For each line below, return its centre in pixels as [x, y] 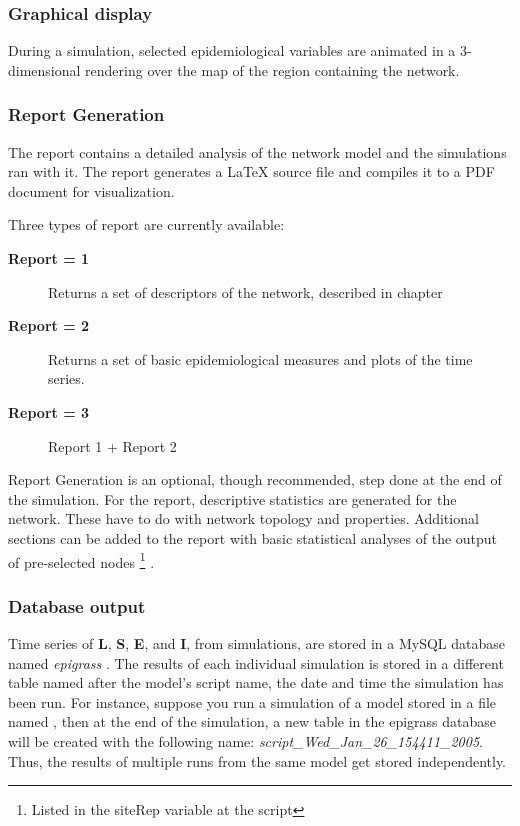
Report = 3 [49, 411]
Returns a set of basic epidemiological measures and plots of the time [260, 358]
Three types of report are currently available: [146, 224]
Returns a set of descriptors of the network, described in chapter [245, 291]
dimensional [44, 69]
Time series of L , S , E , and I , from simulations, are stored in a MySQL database [257, 643]
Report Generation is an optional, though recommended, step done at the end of [255, 479]
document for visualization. [91, 190]
